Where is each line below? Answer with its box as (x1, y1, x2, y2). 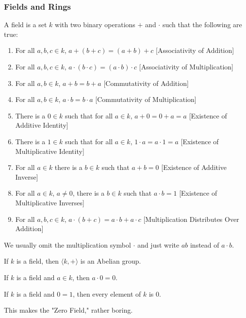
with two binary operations (55, 19, 135, 30)
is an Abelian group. (80, 256, 141, 266)
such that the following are (162, 19, 242, 30)
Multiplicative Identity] (15, 146, 84, 156)
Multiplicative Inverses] (15, 197, 84, 207)
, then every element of (72, 288, 141, 299)
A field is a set (4, 19, 47, 30)
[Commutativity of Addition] (103, 78, 189, 88)
